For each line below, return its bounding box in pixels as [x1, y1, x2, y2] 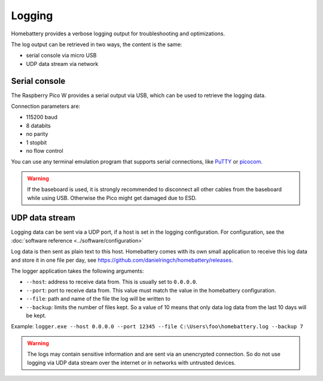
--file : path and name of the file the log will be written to [26, 295, 170, 303]
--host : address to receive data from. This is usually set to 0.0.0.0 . [26, 279, 197, 286]
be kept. [26, 312, 47, 319]
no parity [26, 131, 48, 138]
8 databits [26, 122, 51, 129]
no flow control [26, 147, 63, 154]
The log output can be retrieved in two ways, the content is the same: [11, 41, 182, 48]
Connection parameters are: [11, 102, 81, 110]
